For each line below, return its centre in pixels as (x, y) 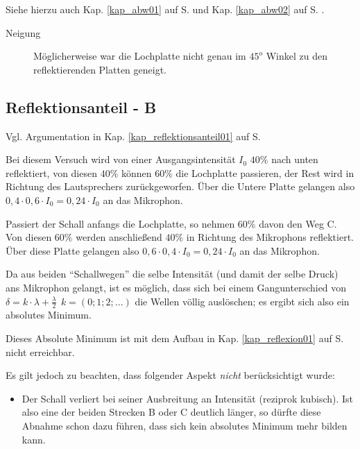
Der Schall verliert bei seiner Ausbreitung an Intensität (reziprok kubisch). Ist (188, 398)
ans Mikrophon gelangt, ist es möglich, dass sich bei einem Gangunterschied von (176, 287)
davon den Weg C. (298, 223)
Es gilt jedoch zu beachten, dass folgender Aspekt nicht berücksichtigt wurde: (170, 375)
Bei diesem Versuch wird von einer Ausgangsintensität (121, 159)
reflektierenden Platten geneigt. (100, 69)
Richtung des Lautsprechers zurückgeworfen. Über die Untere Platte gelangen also (180, 186)
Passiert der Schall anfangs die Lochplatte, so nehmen (120, 223)
